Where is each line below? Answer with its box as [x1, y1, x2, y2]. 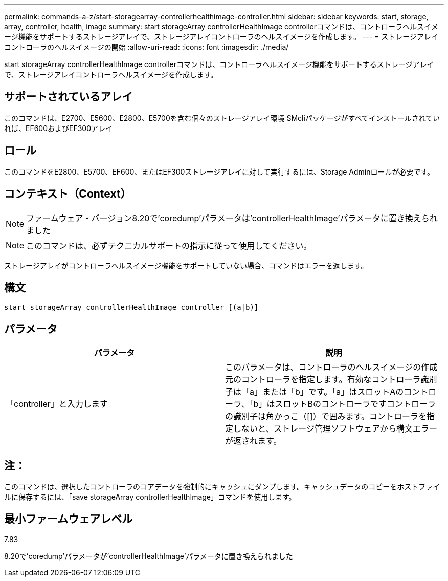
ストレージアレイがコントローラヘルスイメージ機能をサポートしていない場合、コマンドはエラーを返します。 [4, 261, 368, 270]
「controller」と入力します [6, 399, 108, 410]
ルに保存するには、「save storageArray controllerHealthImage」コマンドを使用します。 [4, 492, 296, 502]
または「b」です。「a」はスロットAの [262, 386, 404, 397]
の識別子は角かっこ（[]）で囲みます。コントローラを [225, 411, 427, 422]
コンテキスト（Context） [4, 187, 131, 201]
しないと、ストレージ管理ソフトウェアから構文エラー [233, 423, 438, 434]
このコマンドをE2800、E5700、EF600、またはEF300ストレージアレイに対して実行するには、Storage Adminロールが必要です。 [4, 167, 435, 176]
